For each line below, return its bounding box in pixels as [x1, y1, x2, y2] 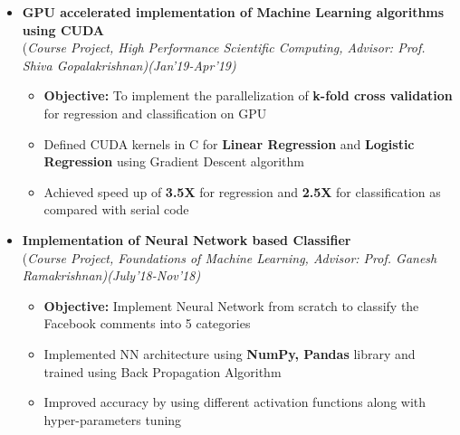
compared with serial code [43, 200, 189, 219]
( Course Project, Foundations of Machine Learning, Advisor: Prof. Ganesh [22, 248, 437, 267]
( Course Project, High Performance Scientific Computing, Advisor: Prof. [22, 38, 426, 57]
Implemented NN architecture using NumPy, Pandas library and [43, 344, 416, 363]
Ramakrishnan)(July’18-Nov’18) [22, 266, 201, 285]
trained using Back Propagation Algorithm [43, 362, 282, 381]
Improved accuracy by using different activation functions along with [43, 392, 426, 411]
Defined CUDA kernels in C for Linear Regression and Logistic [43, 134, 415, 153]
